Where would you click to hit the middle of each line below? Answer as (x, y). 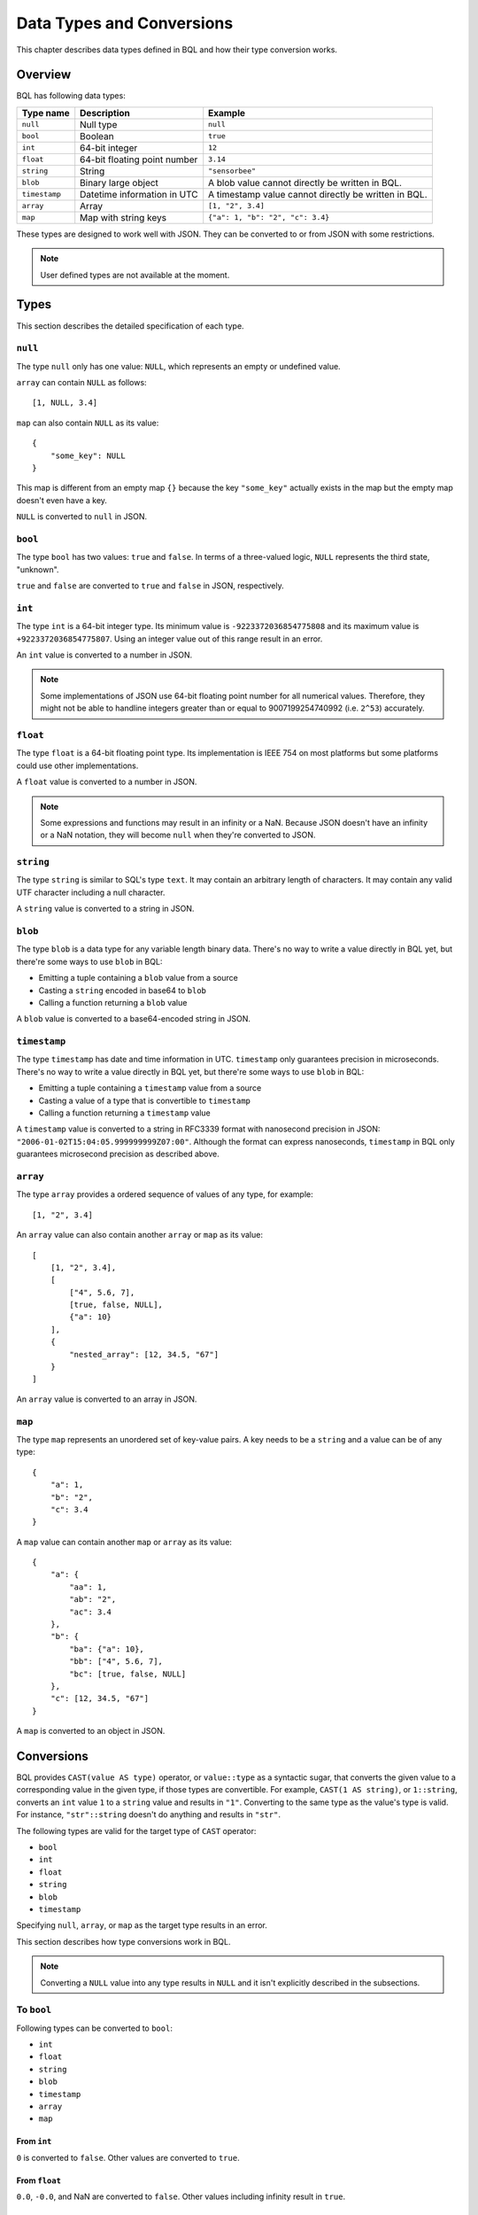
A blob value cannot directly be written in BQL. (305, 183)
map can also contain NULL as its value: (88, 423)
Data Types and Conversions (125, 23)
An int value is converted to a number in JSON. (104, 655)
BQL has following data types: (71, 96)
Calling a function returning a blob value (113, 1002)
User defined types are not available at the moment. (135, 275)
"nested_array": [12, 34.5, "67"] (144, 1354)
